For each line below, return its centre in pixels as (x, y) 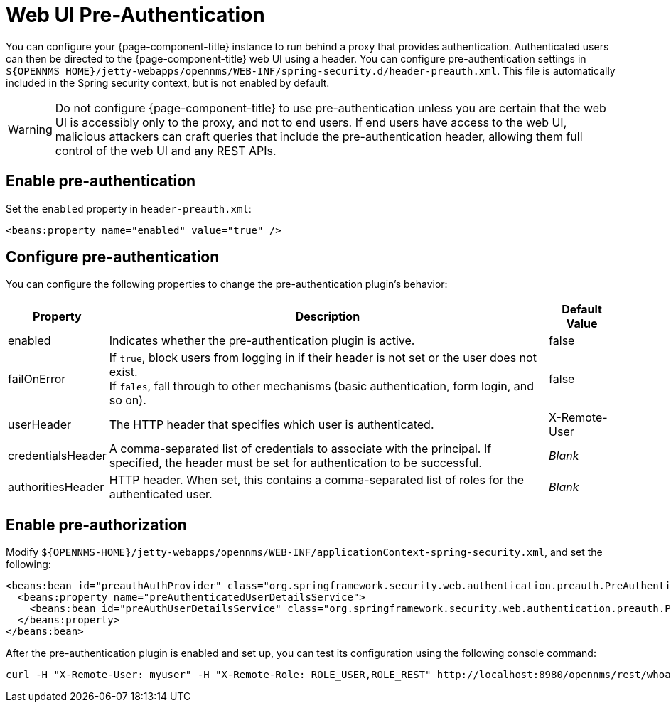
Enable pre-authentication (101, 181)
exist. (123, 372)
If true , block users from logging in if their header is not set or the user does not (323, 358)
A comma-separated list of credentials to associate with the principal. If (300, 449)
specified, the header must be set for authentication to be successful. (295, 463)
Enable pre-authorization (96, 525)
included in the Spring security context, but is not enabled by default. (168, 82)
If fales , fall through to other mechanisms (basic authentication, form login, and (321, 386)
